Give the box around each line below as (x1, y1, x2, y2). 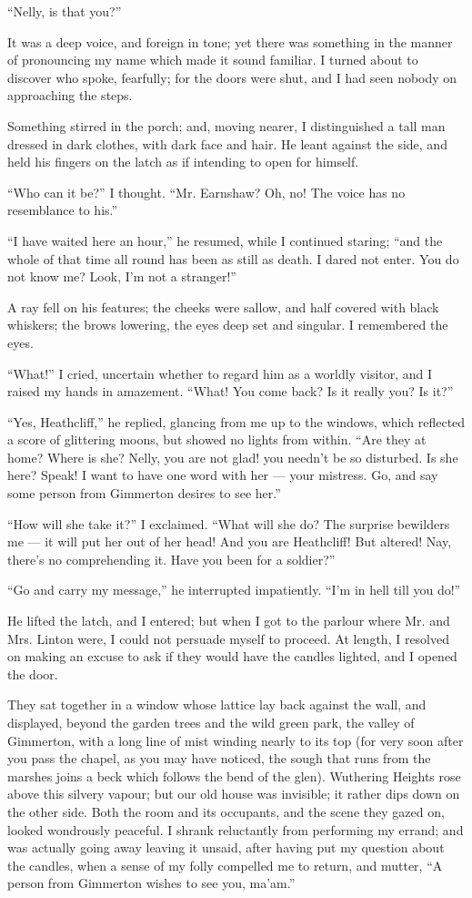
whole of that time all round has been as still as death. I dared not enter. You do (7, 249, 459, 268)
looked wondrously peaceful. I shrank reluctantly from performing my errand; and (7, 820, 464, 839)
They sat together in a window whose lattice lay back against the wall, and (7, 695, 427, 714)
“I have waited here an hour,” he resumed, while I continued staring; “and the (7, 230, 443, 250)
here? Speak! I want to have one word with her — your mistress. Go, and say (7, 465, 438, 485)
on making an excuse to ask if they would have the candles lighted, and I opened (7, 647, 457, 666)
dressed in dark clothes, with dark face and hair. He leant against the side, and (7, 134, 447, 153)
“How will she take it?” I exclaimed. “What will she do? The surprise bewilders (7, 514, 450, 533)
